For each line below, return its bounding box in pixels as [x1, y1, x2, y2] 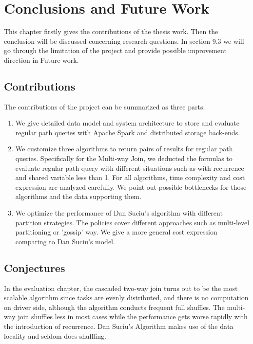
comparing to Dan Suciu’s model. [15, 236, 115, 246]
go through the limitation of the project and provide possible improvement [4, 45, 227, 55]
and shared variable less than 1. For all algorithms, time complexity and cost [15, 172, 245, 182]
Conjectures [4, 260, 65, 275]
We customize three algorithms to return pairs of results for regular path [15, 144, 233, 154]
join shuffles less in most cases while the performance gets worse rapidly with [18, 311, 248, 322]
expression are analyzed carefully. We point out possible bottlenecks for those [15, 181, 247, 192]
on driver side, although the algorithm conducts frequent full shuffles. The [4, 302, 225, 312]
